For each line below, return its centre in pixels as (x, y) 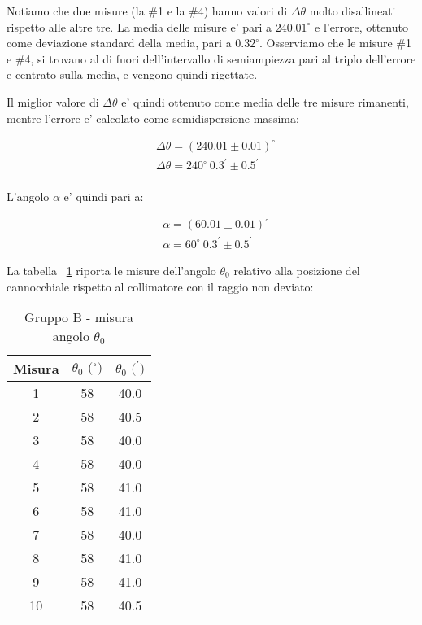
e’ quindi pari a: (104, 197)
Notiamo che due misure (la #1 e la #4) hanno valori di (147, 11)
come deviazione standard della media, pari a (119, 43)
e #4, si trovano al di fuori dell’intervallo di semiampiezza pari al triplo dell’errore (211, 58)
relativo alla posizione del (297, 270)
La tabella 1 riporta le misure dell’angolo (111, 270)
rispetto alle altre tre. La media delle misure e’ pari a (139, 26)
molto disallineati (352, 11)
